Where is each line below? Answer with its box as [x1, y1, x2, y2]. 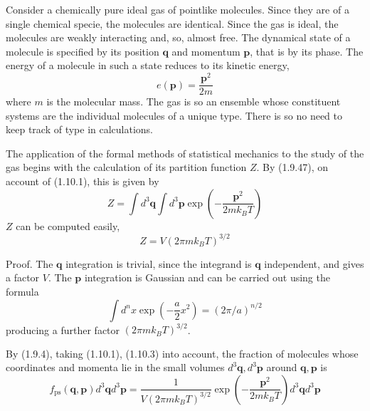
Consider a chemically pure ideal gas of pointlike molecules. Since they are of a [6, 2, 349, 16]
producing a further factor [6, 322, 120, 337]
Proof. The [6, 256, 53, 271]
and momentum [171, 43, 240, 58]
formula [6, 283, 39, 298]
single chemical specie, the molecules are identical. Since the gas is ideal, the [6, 16, 339, 31]
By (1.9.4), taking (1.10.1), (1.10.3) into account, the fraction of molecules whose [6, 345, 359, 360]
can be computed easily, [16, 218, 120, 233]
